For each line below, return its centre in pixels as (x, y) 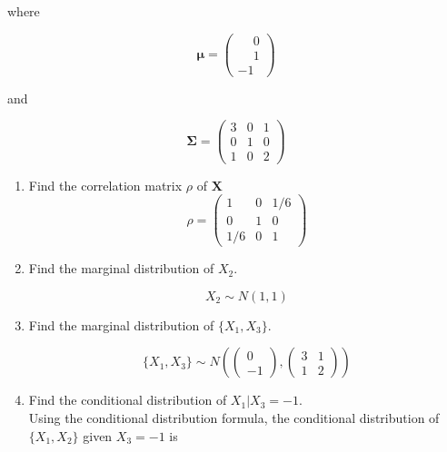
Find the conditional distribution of (128, 400)
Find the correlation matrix (105, 185)
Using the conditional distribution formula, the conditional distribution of (234, 418)
